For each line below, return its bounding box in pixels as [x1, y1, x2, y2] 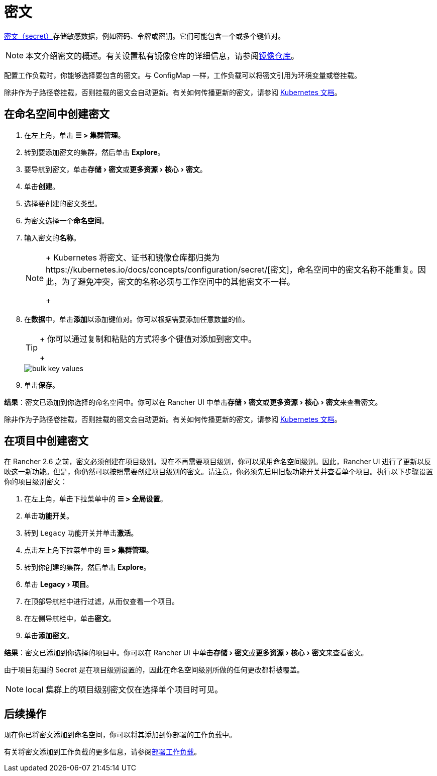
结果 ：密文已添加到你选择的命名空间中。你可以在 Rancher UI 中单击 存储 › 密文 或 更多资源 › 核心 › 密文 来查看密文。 [4, 397, 382, 406]
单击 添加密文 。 [24, 631, 73, 640]
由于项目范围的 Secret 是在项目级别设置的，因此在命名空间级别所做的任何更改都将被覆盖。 [4, 665, 304, 674]
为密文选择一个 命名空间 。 [24, 216, 108, 225]
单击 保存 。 [24, 380, 59, 389]
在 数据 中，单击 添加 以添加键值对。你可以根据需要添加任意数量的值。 [24, 314, 249, 323]
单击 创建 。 [24, 182, 59, 191]
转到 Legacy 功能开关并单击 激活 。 [24, 529, 138, 538]
